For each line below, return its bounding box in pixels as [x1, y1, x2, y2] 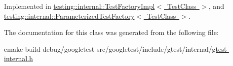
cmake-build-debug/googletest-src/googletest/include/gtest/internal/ [4, 43, 212, 54]
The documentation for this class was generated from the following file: [4, 27, 219, 37]
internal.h [4, 53, 33, 64]
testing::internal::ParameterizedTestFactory [4, 10, 135, 21]
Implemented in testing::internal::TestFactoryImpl [4, 1, 155, 11]
